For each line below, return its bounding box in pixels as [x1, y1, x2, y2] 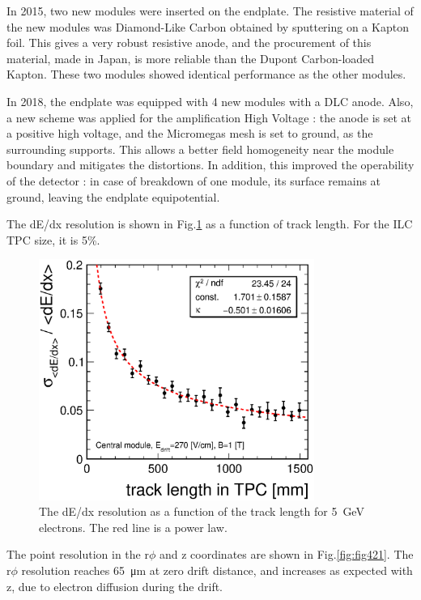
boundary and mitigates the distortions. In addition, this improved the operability [6, 156, 415, 173]
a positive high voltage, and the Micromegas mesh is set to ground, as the [6, 125, 373, 142]
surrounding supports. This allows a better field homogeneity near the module [6, 140, 394, 157]
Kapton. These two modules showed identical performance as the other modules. [6, 66, 406, 83]
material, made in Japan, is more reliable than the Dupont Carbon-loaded [6, 49, 375, 66]
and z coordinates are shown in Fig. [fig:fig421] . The [159, 546, 414, 563]
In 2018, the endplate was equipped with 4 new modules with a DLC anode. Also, [6, 92, 414, 109]
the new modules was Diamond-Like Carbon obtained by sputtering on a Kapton [6, 18, 409, 35]
